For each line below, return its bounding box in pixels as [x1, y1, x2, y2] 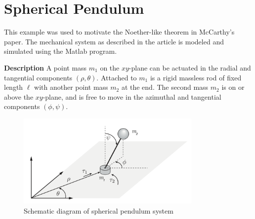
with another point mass [34, 82, 108, 92]
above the [4, 91, 34, 102]
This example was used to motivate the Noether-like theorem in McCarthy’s [4, 27, 235, 37]
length [4, 82, 23, 92]
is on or [221, 82, 245, 92]
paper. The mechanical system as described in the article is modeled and [4, 36, 224, 46]
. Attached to [96, 72, 137, 82]
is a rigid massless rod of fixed [150, 72, 242, 82]
